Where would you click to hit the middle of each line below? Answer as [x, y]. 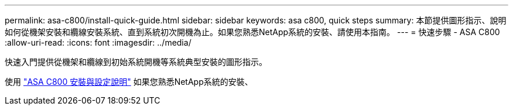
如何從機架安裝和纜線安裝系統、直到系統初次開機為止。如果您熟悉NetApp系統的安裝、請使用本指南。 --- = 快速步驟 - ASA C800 [252, 32]
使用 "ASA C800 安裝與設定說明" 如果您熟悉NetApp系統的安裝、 [129, 82]
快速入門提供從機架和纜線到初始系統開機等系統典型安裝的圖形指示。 [136, 62]
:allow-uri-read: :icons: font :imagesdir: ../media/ [98, 42]
